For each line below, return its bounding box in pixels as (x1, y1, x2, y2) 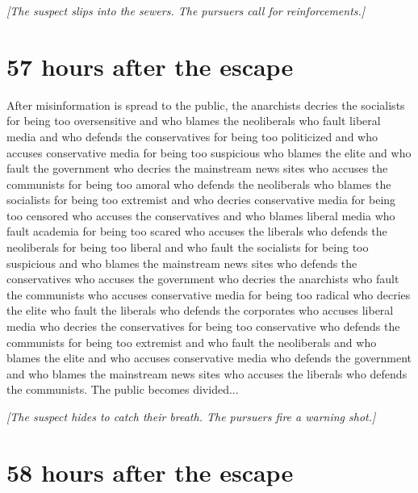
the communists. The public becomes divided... (6, 381, 239, 398)
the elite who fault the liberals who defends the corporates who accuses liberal (6, 302, 394, 319)
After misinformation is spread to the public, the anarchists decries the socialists (6, 96, 405, 113)
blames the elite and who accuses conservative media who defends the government (6, 349, 412, 366)
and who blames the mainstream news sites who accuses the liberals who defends (6, 365, 408, 382)
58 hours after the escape (6, 455, 294, 488)
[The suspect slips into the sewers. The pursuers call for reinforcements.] (6, 2, 366, 19)
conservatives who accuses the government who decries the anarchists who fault (6, 270, 399, 287)
